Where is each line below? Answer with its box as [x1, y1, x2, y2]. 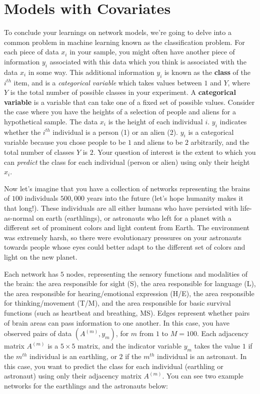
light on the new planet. [4, 252, 77, 262]
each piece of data [4, 46, 59, 57]
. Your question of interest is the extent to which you [93, 147, 256, 157]
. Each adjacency [196, 328, 249, 339]
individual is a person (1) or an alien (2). [52, 126, 178, 137]
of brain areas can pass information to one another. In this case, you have [4, 317, 229, 328]
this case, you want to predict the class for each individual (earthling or [4, 361, 223, 371]
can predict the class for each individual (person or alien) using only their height [4, 156, 250, 167]
